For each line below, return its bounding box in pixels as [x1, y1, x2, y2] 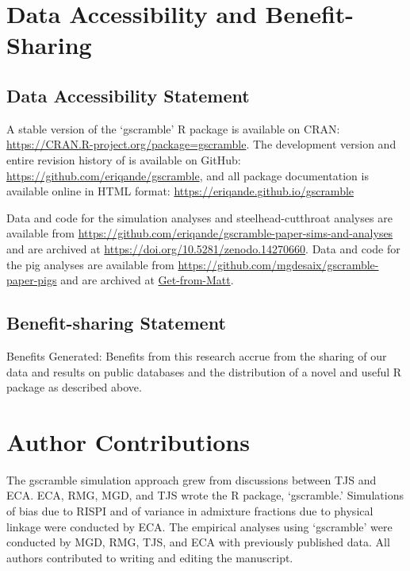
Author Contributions [6, 425, 250, 457]
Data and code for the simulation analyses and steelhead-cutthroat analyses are [6, 209, 393, 226]
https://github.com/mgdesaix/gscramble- [178, 256, 379, 272]
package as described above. [6, 379, 142, 395]
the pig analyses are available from [6, 256, 174, 272]
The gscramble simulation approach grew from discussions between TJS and [6, 471, 377, 488]
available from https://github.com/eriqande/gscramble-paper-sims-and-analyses [6, 225, 393, 241]
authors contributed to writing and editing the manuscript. [6, 549, 293, 565]
